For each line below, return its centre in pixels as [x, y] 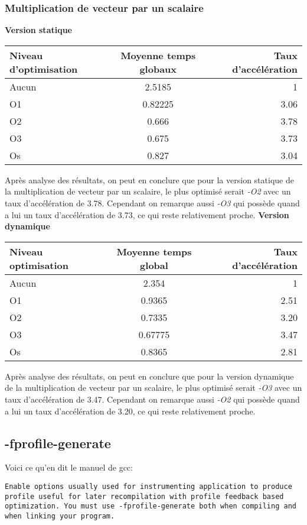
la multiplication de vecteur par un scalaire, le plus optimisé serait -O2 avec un [148, 191]
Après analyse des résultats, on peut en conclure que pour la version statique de [149, 179]
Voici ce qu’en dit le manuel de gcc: [69, 467]
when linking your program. [60, 516]
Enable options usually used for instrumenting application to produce [148, 486]
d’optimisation [44, 69]
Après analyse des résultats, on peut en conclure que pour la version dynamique [149, 376]
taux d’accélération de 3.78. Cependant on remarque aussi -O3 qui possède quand [152, 203]
